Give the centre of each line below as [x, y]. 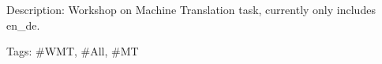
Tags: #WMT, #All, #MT [73, 51]
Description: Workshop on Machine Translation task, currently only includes [191, 9]
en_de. [23, 25]
